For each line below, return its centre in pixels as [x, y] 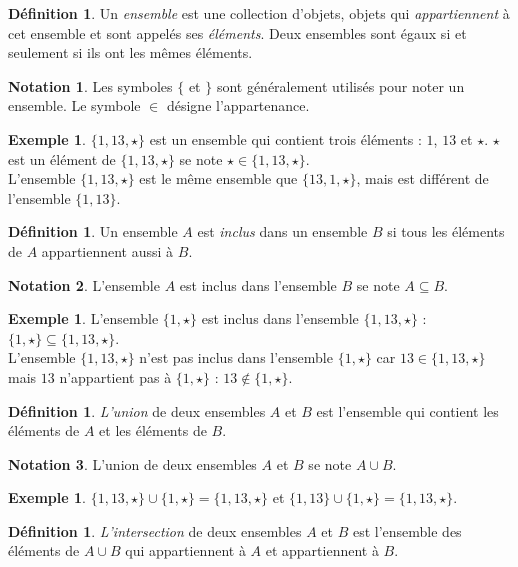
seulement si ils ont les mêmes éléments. [130, 52]
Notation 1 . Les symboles [90, 85]
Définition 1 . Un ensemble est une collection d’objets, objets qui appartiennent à [259, 13]
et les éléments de [153, 430]
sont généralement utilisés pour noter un [340, 85]
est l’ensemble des [407, 530]
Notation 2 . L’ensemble [84, 284]
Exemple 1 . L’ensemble [83, 318]
